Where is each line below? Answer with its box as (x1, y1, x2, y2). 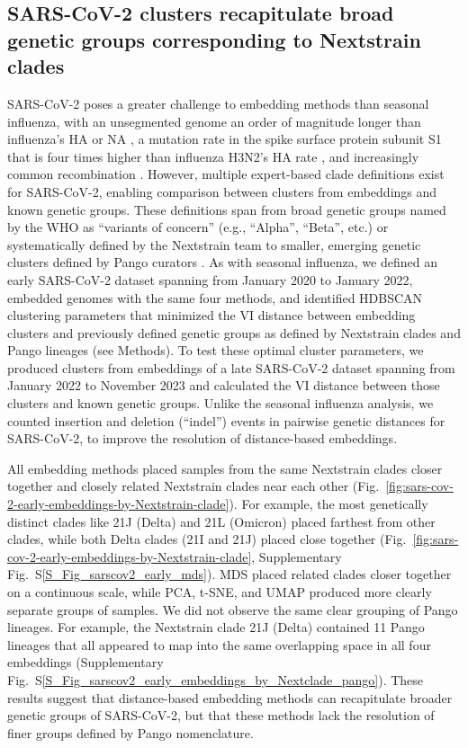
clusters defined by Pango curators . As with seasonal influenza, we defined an (7, 253, 437, 272)
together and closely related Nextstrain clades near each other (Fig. (7, 476, 380, 495)
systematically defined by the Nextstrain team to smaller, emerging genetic (7, 235, 421, 254)
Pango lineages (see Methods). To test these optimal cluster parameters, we (7, 341, 424, 360)
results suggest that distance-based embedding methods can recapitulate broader (7, 688, 453, 707)
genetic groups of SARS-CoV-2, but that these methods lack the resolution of (7, 706, 435, 725)
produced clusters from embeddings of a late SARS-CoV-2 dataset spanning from (7, 358, 455, 377)
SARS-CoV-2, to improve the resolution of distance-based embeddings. (7, 429, 398, 448)
